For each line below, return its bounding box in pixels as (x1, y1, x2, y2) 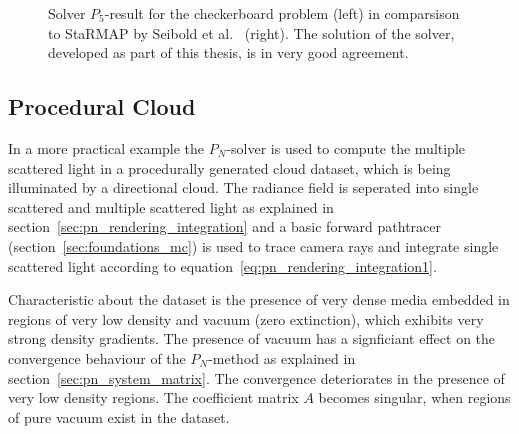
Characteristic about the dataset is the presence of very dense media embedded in (8, 289, 510, 310)
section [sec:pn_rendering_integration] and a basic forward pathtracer (8, 216, 442, 237)
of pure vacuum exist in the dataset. (8, 406, 230, 427)
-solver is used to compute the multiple (226, 137, 466, 158)
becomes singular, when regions (318, 387, 511, 408)
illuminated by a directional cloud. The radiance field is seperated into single (8, 177, 479, 198)
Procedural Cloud (8, 91, 196, 122)
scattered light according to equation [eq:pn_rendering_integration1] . (8, 255, 437, 276)
